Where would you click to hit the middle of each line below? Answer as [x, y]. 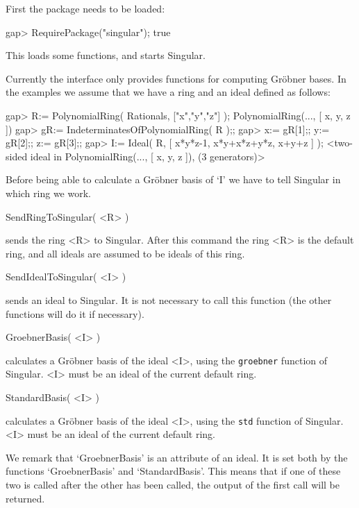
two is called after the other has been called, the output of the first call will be [173, 484]
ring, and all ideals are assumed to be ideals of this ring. [125, 253]
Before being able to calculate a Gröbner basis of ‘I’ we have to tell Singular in [173, 179]
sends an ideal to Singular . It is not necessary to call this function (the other [169, 299]
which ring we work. [48, 193]
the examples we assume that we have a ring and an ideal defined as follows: [168, 92]
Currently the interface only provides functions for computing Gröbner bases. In [176, 78]
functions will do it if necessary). [75, 313]
